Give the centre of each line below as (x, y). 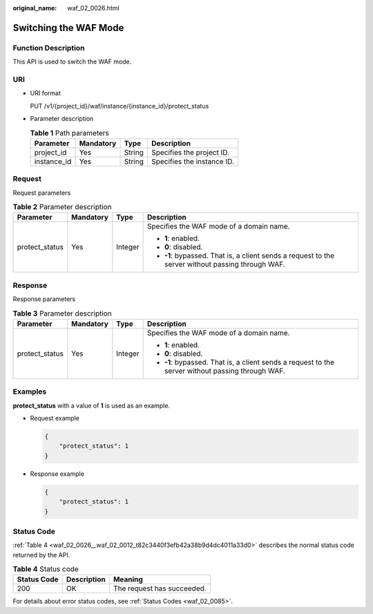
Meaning (128, 579)
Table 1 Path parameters (70, 133)
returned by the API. (41, 555)
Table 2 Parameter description (62, 207)
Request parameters (42, 193)
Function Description (49, 48)
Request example (55, 419)
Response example (57, 474)
